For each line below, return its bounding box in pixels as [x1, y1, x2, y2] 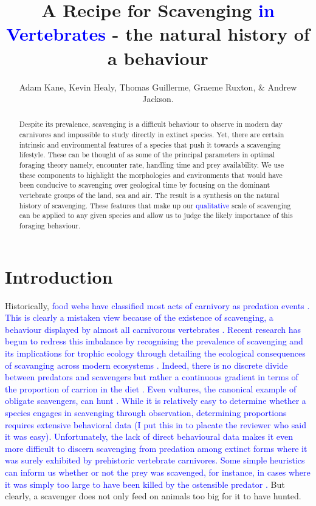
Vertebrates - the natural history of [6, 21, 310, 46]
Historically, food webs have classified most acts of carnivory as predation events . [5, 299, 310, 312]
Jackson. [142, 92, 174, 105]
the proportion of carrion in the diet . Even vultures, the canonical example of [5, 382, 297, 395]
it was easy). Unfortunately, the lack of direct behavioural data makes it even [5, 430, 294, 443]
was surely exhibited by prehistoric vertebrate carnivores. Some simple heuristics [5, 454, 305, 467]
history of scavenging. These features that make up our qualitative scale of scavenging [19, 200, 291, 210]
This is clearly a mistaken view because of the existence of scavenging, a [5, 311, 273, 324]
